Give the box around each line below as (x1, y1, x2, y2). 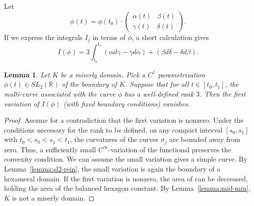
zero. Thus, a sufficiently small (4, 144, 96, 154)
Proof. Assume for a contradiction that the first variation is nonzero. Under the (4, 115, 244, 125)
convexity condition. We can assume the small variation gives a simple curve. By (4, 154, 248, 164)
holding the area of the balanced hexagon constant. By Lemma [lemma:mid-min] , (4, 183, 251, 193)
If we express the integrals (4, 32, 83, 42)
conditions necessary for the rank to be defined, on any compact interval (4, 124, 222, 135)
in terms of (92, 32, 126, 42)
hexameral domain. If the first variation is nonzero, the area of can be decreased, (4, 173, 248, 183)
